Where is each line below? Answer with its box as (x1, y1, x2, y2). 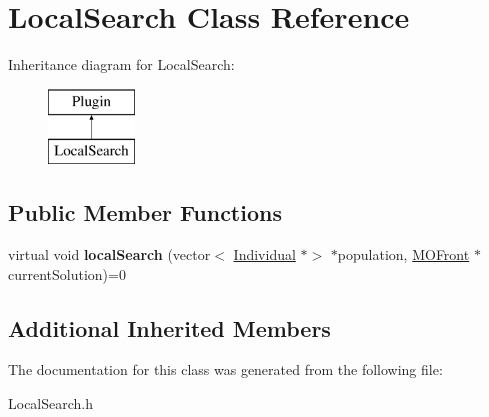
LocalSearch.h (8, 393, 94, 414)
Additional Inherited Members (8, 312, 331, 343)
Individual (233, 244, 296, 265)
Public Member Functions (8, 197, 282, 228)
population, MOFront (337, 244, 470, 265)
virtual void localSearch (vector (8, 244, 211, 265)
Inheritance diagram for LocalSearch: (8, 54, 235, 75)
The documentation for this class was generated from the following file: (8, 359, 443, 380)
